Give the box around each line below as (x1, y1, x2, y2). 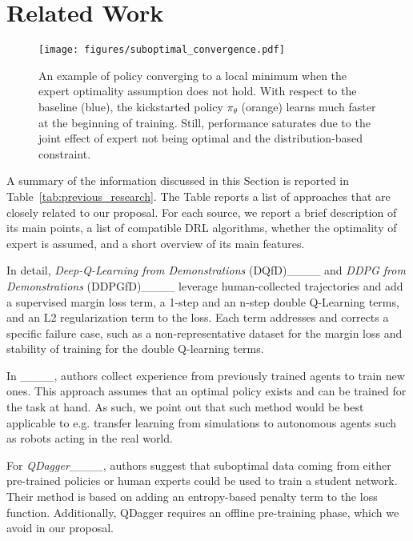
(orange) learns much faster (241, 98, 376, 114)
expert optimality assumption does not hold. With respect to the (38, 82, 357, 99)
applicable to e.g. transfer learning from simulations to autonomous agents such (6, 414, 397, 431)
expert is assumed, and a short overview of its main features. (6, 234, 305, 251)
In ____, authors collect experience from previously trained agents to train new (6, 367, 405, 383)
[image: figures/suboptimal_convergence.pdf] (38, 44, 285, 56)
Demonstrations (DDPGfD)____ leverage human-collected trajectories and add (6, 277, 403, 294)
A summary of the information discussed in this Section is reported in (6, 172, 350, 189)
